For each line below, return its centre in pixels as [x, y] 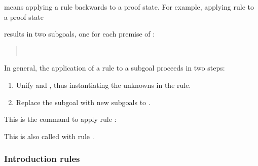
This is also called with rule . [49, 136]
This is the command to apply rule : [60, 119]
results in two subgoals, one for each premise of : [80, 34]
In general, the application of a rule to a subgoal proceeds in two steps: [115, 68]
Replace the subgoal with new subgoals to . [83, 102]
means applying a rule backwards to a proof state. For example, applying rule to [129, 7]
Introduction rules [42, 159]
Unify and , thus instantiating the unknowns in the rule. [103, 85]
